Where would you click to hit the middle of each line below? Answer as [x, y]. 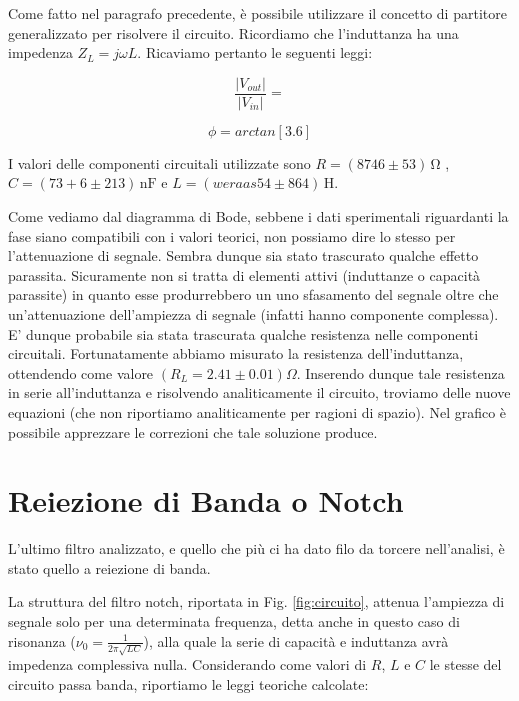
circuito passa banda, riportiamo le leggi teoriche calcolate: [188, 683]
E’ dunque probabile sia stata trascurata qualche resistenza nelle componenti [243, 333]
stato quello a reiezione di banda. [109, 567]
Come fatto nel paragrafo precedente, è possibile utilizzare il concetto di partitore [257, 13]
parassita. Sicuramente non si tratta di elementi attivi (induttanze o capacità [244, 274]
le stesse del [465, 664]
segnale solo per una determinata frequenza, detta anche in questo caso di [234, 621]
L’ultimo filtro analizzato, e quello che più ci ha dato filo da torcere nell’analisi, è [256, 548]
